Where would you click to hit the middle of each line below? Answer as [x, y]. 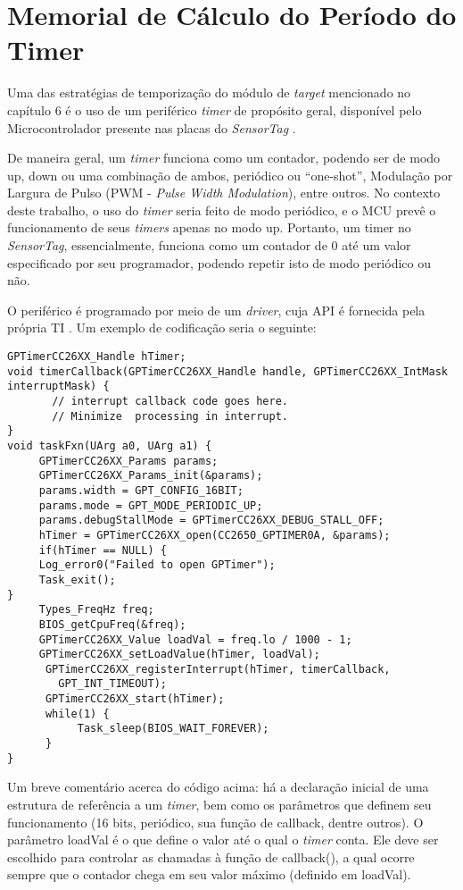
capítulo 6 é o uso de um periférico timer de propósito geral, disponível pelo [215, 109]
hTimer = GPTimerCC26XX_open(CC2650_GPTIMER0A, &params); [215, 535]
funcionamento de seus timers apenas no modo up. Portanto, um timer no [209, 227]
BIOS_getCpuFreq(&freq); [112, 624]
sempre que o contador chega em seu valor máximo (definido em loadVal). [209, 874]
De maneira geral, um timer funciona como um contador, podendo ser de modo [224, 158]
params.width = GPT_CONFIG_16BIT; [141, 490]
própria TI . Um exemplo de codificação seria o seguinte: [162, 327]
